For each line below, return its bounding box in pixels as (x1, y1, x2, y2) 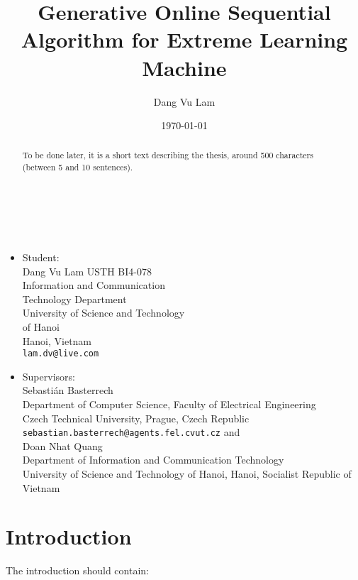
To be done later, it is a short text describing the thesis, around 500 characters (22, 149, 313, 161)
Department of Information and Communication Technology (22, 452, 284, 467)
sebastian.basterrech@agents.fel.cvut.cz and (22, 425, 240, 439)
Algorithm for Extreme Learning (21, 25, 348, 54)
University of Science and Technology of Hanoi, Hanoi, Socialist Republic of (22, 466, 352, 481)
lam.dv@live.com (22, 349, 99, 359)
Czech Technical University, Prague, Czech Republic (22, 410, 250, 425)
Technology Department (22, 291, 127, 306)
